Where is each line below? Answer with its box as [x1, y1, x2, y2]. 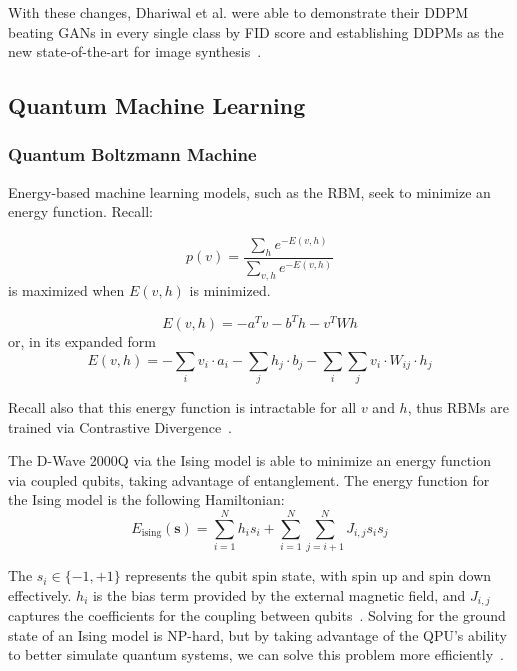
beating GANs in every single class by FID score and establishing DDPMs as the [8, 21, 504, 42]
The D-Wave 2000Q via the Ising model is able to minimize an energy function [8, 450, 491, 471]
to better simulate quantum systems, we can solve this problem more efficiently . [8, 644, 504, 665]
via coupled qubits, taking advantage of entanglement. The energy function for [8, 469, 490, 490]
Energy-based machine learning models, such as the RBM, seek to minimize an [8, 181, 491, 202]
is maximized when [8, 279, 125, 300]
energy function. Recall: [8, 201, 153, 222]
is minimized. [189, 279, 271, 300]
